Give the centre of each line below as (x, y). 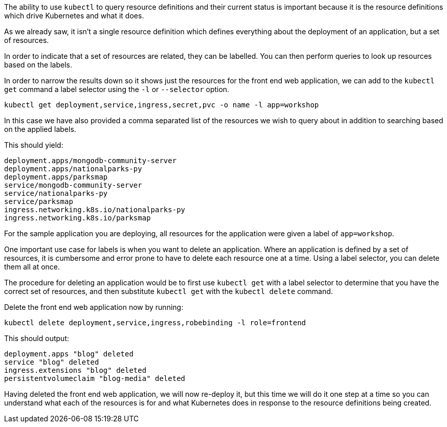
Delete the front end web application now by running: (94, 307)
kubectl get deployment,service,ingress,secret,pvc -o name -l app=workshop (162, 105)
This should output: (37, 338)
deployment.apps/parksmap (56, 177)
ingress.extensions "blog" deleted (75, 370)
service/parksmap (39, 201)
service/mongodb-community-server (73, 185)
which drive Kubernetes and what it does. (74, 16)
